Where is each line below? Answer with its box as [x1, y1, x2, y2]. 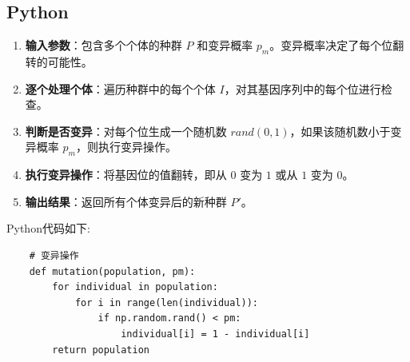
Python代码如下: [6, 220, 90, 237]
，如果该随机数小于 [289, 122, 391, 139]
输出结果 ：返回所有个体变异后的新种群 [25, 193, 227, 209]
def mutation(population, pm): [29, 265, 196, 277]
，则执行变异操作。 [75, 138, 177, 155]
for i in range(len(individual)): [74, 296, 258, 308]
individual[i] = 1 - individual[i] [121, 328, 310, 340]
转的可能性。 [25, 54, 93, 70]
